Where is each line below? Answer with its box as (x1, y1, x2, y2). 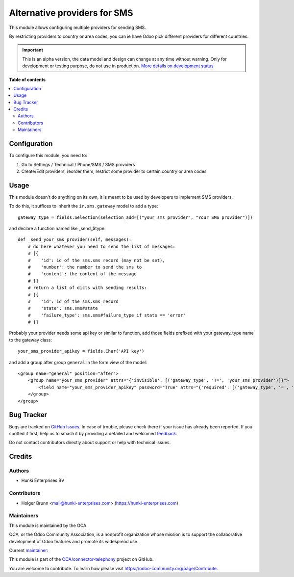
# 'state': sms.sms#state (27, 306, 98, 311)
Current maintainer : (9, 547, 49, 553)
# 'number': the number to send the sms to (27, 264, 142, 270)
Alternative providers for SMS (9, 7, 133, 18)
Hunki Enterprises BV (21, 477, 65, 483)
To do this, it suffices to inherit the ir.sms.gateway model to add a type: (9, 203, 158, 209)
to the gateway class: (9, 337, 52, 343)
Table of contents (9, 77, 46, 82)
